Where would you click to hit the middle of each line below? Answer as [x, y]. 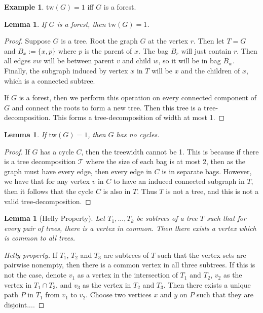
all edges [17, 61]
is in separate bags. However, [207, 171]
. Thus [147, 191]
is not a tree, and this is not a [212, 191]
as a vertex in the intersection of [127, 275]
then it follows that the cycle [49, 191]
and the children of [211, 70]
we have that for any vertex [47, 181]
